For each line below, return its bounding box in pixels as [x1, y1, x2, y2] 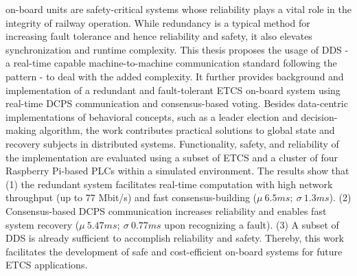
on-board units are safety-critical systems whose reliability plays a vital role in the [5, 2, 352, 16]
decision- [301, 109, 338, 124]
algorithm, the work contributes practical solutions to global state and [39, 123, 335, 137]
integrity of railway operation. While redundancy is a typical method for [5, 15, 310, 30]
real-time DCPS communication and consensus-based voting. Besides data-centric [5, 96, 348, 111]
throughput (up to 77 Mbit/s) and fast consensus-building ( [5, 190, 257, 205]
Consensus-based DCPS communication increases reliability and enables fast [5, 203, 327, 218]
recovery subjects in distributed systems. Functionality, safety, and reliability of [5, 136, 339, 150]
